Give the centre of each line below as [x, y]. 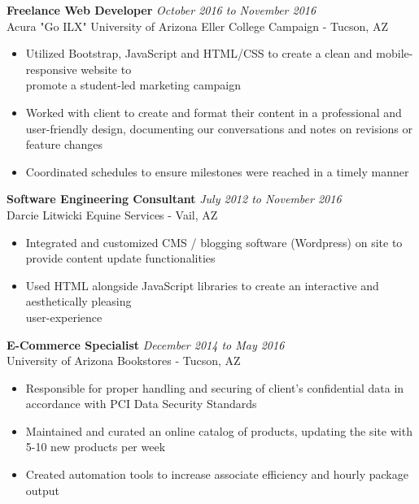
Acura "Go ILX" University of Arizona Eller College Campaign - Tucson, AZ [197, 26]
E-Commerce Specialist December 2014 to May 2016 [146, 344]
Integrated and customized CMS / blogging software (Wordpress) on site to [214, 242]
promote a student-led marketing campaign [133, 85]
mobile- [395, 53]
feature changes [64, 144]
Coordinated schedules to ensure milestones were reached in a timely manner [217, 171]
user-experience [64, 317]
